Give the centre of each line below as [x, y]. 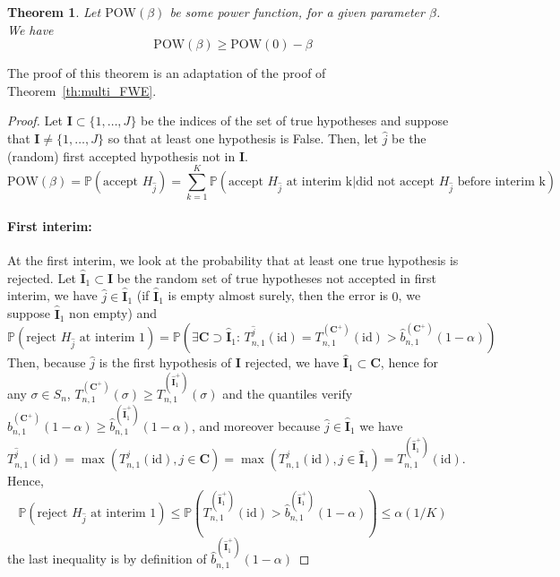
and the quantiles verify [288, 393]
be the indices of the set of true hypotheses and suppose [295, 121]
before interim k [501, 181]
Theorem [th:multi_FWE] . [82, 90]
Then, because [47, 362]
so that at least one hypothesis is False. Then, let [243, 138]
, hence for [409, 362]
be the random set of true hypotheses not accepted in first [276, 277]
